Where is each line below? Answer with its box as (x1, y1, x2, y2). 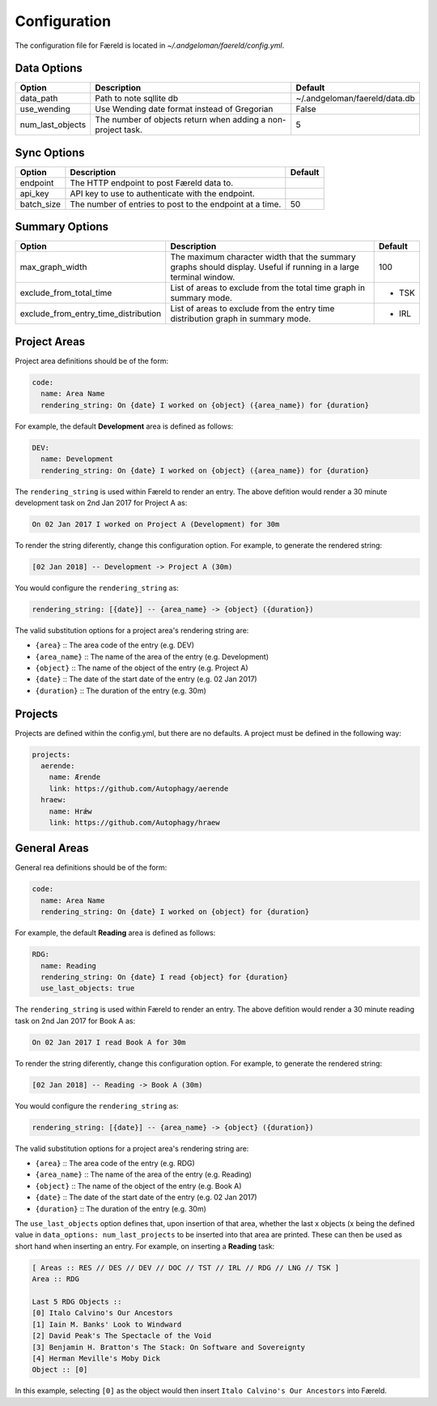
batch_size (19, 199, 61, 210)
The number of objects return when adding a (95, 114, 266, 126)
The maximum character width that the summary (170, 251, 356, 263)
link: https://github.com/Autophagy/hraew (49, 818, 220, 827)
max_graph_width (19, 262, 87, 273)
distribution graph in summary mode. (170, 313, 312, 324)
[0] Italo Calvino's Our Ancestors (32, 1309, 173, 1318)
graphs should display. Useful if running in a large (170, 262, 359, 273)
